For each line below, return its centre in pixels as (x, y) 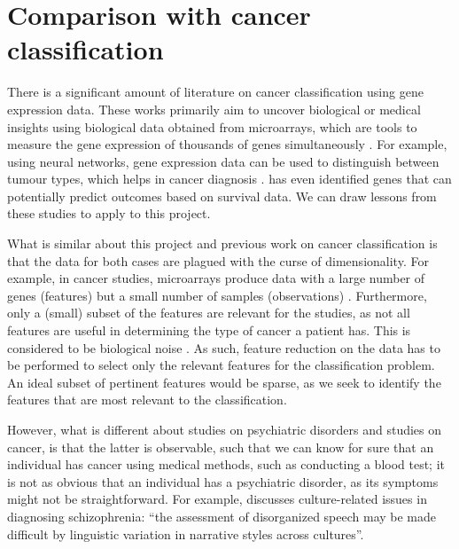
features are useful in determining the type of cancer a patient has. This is (209, 330)
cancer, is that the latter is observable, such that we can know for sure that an (221, 447)
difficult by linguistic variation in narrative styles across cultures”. (186, 533)
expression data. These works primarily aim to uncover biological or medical (214, 109)
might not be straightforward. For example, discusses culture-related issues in (217, 499)
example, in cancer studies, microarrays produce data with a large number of (216, 278)
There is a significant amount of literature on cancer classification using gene (215, 92)
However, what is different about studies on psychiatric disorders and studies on (225, 429)
